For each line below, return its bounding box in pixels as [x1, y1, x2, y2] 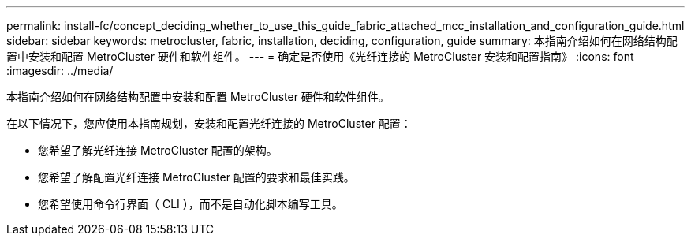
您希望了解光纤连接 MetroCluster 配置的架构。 [38, 143, 278, 157]
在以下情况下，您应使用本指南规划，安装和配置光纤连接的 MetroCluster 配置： [6, 117, 412, 130]
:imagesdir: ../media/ [6, 64, 114, 77]
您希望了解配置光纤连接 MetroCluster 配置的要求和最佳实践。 [38, 170, 355, 184]
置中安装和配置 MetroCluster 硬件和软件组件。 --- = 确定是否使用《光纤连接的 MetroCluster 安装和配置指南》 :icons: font [6, 50, 634, 63]
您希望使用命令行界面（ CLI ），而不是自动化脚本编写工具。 [38, 197, 343, 210]
